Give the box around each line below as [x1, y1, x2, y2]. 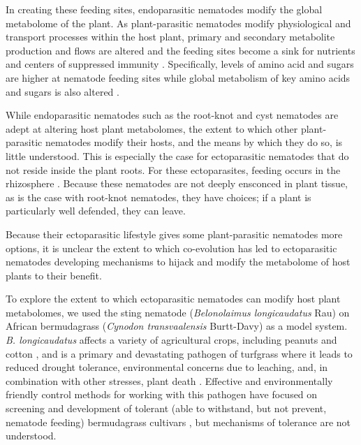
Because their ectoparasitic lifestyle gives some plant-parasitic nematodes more [6, 226, 343, 241]
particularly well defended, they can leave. [6, 203, 186, 218]
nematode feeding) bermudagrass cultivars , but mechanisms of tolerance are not [6, 414, 351, 429]
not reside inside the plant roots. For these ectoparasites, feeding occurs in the [6, 162, 341, 177]
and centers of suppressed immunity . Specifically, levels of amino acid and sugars [6, 57, 354, 71]
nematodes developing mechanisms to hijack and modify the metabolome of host [6, 254, 351, 269]
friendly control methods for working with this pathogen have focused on [6, 387, 318, 402]
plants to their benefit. [6, 268, 102, 282]
